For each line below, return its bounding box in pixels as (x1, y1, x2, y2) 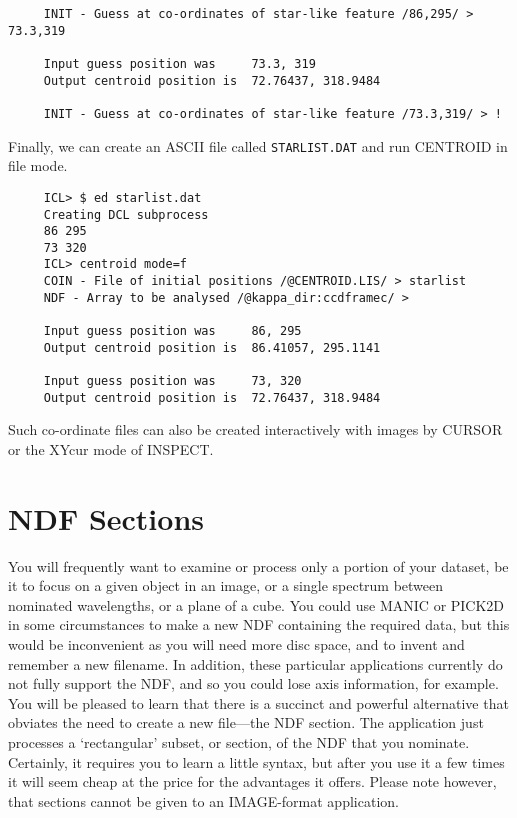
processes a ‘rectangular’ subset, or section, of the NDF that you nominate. (8, 732, 470, 753)
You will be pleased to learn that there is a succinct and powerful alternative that (8, 692, 509, 713)
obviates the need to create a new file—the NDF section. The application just (8, 712, 484, 733)
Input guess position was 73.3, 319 (43, 56, 316, 71)
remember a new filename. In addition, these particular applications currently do (8, 653, 503, 674)
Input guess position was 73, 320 (43, 374, 302, 389)
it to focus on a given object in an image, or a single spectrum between (8, 575, 444, 596)
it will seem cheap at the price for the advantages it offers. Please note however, (8, 771, 497, 792)
